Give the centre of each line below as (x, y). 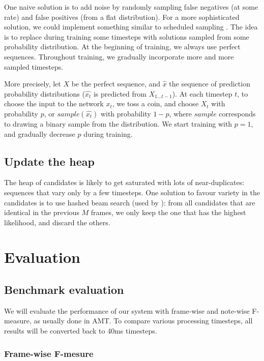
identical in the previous (42, 212)
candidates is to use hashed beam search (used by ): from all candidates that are (130, 202)
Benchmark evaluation (64, 290)
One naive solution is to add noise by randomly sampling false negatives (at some (131, 7)
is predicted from (120, 93)
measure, (18, 321)
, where (180, 113)
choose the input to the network (54, 103)
